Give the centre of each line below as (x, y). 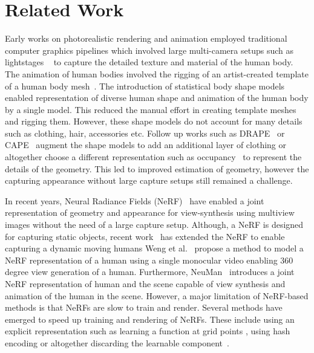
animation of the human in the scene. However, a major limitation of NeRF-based (157, 295)
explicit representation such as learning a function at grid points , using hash (148, 331)
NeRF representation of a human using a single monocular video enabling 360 (149, 260)
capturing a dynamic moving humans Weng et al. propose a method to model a (154, 248)
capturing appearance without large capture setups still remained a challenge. (149, 180)
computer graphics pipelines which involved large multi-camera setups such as (149, 50)
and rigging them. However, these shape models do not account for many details (154, 121)
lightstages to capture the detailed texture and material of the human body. (149, 62)
